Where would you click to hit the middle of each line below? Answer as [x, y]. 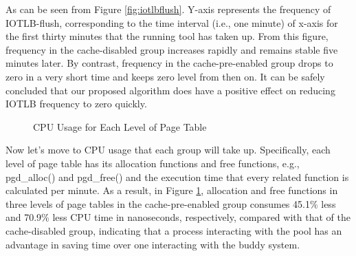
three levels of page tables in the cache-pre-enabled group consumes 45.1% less [171, 203]
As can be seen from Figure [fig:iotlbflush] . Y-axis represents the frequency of [168, 9]
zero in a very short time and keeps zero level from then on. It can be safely [165, 76]
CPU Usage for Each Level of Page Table [120, 126]
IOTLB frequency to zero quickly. [76, 104]
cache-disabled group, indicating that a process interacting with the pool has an [174, 230]
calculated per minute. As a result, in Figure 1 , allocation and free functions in [172, 190]
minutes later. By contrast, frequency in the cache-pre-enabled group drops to [169, 63]
